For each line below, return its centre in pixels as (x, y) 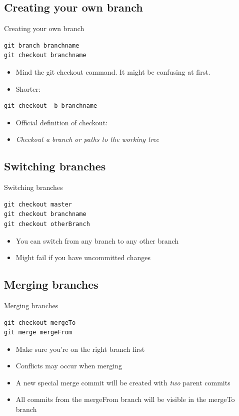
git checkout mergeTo (40, 323)
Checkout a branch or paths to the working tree (87, 139)
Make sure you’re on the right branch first (80, 349)
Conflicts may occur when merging (69, 366)
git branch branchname (42, 45)
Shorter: (28, 88)
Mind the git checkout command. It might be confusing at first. (113, 71)
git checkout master (38, 204)
